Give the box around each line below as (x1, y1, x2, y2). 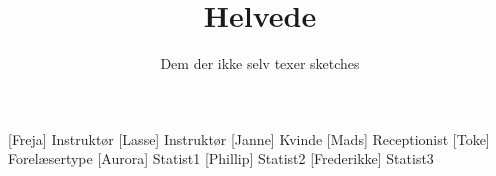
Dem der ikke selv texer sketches (160, 53, 360, 74)
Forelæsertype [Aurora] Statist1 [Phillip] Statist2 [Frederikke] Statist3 (8, 148, 434, 169)
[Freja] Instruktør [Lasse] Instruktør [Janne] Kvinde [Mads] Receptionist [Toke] (8, 128, 490, 149)
